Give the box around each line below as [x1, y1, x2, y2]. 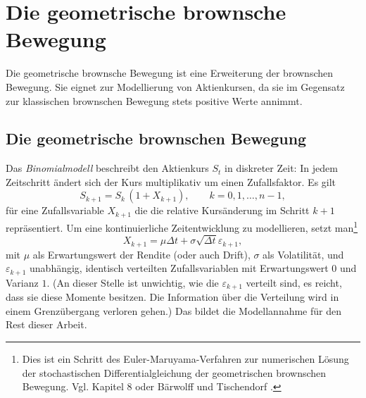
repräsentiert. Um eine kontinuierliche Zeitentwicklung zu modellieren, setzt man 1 [6, 218, 358, 235]
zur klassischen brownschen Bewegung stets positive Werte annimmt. [6, 93, 303, 108]
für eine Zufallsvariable [6, 203, 104, 218]
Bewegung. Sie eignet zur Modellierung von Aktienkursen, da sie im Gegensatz [6, 79, 345, 94]
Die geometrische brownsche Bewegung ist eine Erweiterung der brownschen [6, 66, 334, 80]
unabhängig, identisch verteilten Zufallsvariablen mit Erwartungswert [30, 261, 329, 275]
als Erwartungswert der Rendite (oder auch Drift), [32, 247, 251, 261]
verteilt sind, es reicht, [246, 275, 342, 290]
